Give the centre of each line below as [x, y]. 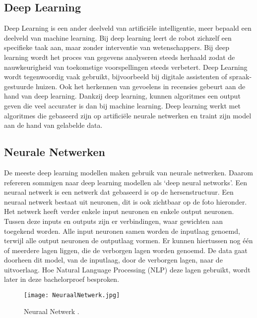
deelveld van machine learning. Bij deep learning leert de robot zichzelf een [118, 37]
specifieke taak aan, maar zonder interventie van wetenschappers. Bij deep [117, 47]
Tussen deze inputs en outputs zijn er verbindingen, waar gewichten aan [114, 221]
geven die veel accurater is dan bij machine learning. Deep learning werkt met [122, 105]
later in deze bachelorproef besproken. [62, 279]
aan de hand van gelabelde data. [53, 125]
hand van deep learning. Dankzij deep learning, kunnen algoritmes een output [122, 96]
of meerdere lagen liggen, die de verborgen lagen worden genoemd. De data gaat [126, 250]
